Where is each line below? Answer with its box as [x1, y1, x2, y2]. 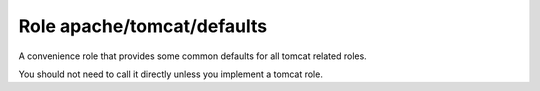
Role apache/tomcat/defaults [18, 15, 268, 37]
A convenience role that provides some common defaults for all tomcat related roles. [18, 50, 367, 62]
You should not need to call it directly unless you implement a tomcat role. [18, 68, 324, 80]
